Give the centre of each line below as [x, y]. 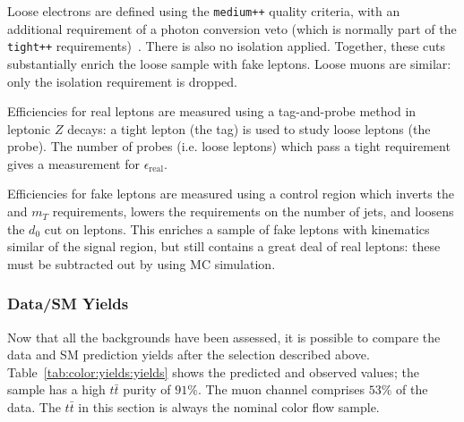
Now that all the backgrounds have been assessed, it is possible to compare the [224, 337]
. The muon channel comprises [281, 389]
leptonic [29, 128]
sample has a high [56, 389]
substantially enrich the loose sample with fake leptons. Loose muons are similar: [229, 63]
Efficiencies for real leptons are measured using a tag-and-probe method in [212, 111]
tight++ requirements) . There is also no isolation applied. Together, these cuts [227, 46]
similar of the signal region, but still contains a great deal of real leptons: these [224, 246]
